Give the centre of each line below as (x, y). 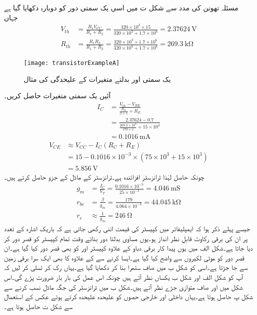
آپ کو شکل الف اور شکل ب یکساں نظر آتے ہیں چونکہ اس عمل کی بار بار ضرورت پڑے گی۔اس (124, 277)
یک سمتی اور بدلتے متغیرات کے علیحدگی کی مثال (97, 79)
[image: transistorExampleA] (72, 63)
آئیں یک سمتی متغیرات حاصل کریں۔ (57, 95)
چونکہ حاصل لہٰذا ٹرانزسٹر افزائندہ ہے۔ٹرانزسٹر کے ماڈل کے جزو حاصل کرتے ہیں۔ (104, 176)
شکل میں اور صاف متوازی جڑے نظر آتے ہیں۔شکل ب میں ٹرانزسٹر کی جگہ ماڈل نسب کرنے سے (124, 286)
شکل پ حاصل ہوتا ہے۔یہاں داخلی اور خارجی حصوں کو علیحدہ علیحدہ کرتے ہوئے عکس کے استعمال (128, 296)
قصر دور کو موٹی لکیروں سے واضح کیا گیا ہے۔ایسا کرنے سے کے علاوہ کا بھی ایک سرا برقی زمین (124, 257)
